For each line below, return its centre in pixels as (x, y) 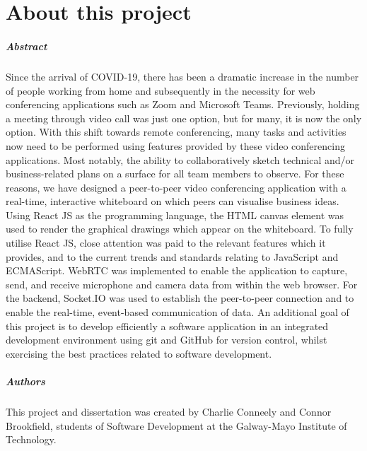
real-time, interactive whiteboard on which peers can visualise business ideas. (173, 201)
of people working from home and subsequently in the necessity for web (161, 90)
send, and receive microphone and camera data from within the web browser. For (182, 284)
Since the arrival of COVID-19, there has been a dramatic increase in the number (182, 76)
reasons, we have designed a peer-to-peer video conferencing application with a (176, 187)
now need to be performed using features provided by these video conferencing (175, 145)
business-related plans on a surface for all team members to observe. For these (175, 174)
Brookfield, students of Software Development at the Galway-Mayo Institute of (176, 425)
